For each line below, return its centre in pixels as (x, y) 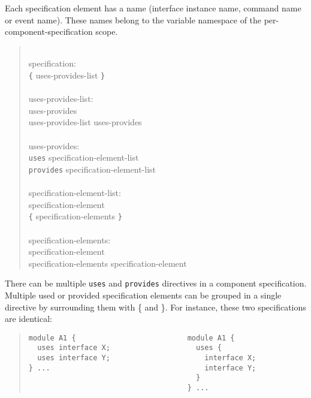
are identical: (28, 319)
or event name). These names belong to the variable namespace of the (133, 19)
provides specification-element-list (92, 169)
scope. (107, 31)
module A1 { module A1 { (132, 338)
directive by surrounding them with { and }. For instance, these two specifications (155, 307)
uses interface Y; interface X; (147, 358)
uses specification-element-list (84, 157)
